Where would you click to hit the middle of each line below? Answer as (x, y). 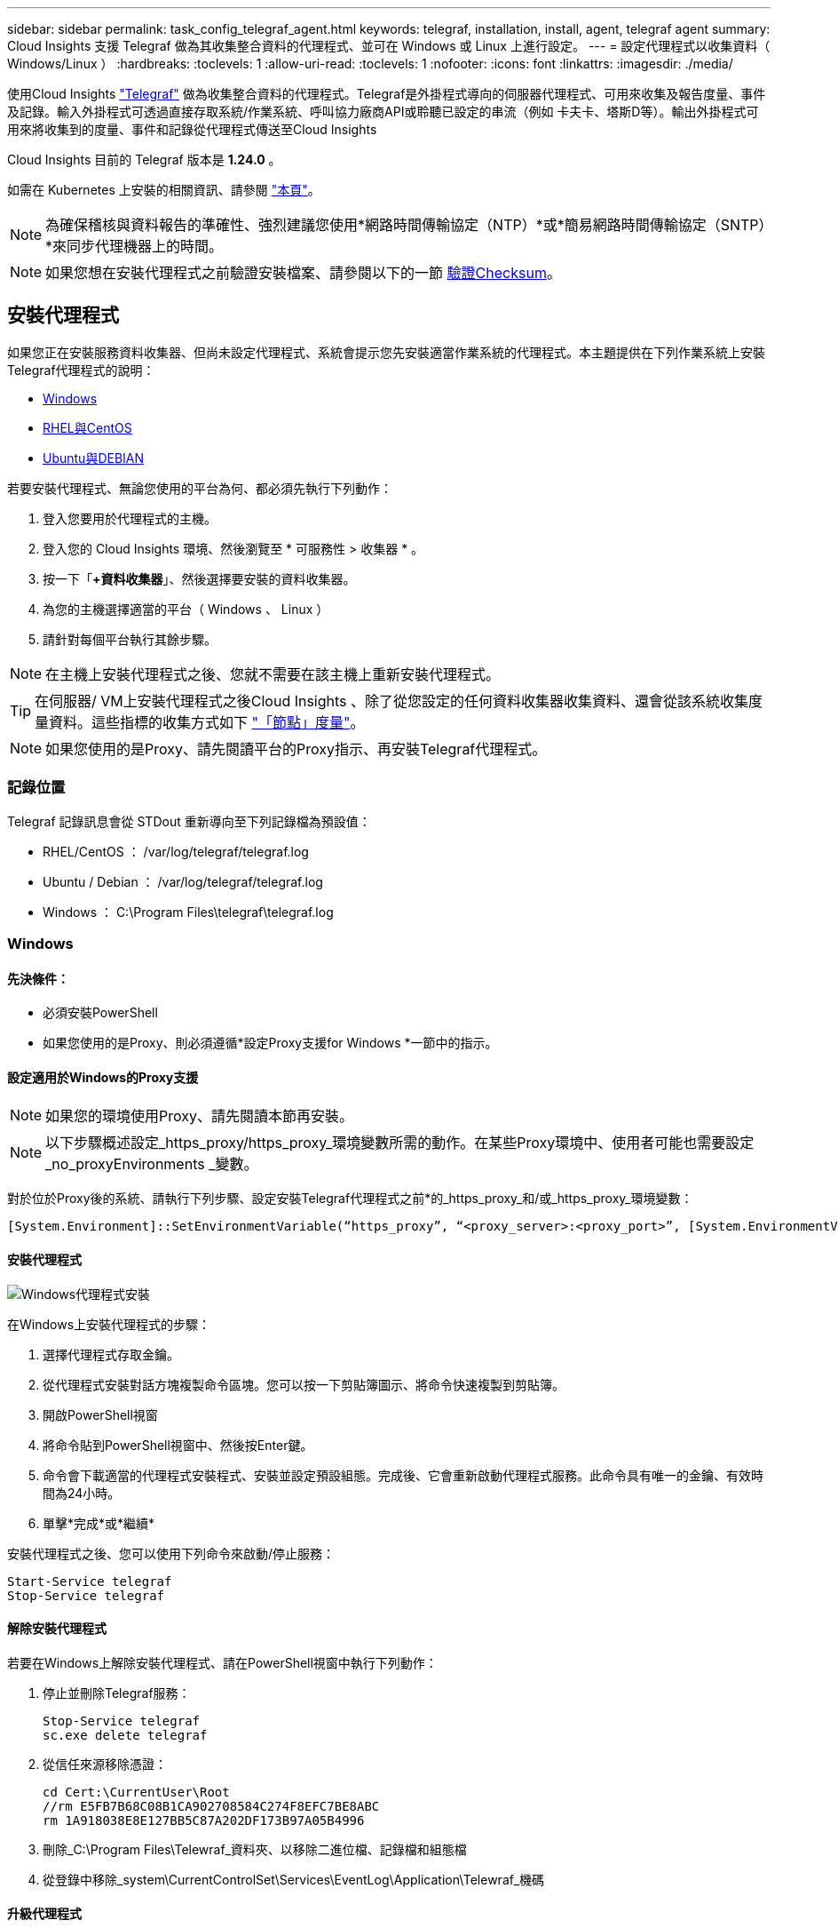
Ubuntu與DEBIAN (94, 458)
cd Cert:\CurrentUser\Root (136, 1792)
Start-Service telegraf (90, 1581)
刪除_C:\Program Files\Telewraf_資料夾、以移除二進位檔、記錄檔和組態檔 (255, 1849)
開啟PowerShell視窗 (100, 1414)
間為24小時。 (82, 1493)
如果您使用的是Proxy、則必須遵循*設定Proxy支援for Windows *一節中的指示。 (270, 1043)
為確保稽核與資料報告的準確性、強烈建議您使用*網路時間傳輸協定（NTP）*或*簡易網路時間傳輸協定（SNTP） (406, 225)
